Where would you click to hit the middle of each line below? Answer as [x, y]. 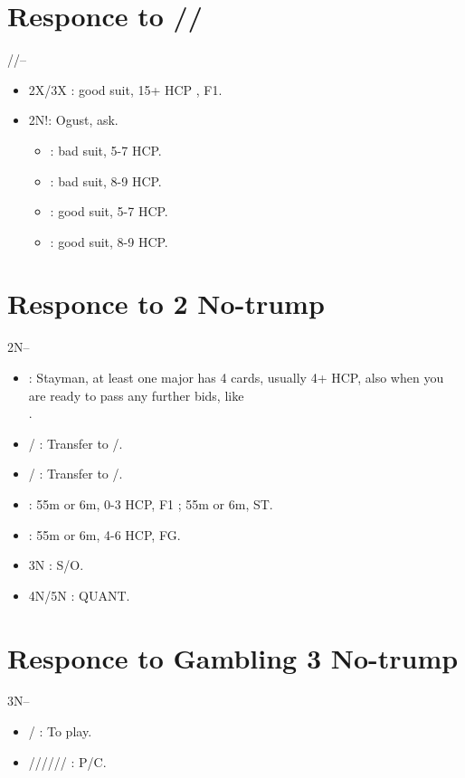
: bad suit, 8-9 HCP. [106, 180]
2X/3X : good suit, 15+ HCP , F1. [125, 89]
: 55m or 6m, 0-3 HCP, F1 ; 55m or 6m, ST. [151, 503]
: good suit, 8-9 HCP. [109, 241]
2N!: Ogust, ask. [73, 120]
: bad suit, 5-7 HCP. [106, 150]
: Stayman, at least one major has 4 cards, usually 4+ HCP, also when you [236, 377]
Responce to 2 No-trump [166, 304]
